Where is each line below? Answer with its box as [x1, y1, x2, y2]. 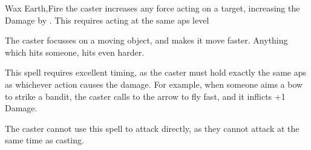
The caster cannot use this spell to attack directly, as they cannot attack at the [5, 122, 300, 134]
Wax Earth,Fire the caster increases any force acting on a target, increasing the [5, 2, 300, 14]
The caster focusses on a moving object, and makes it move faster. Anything [5, 34, 288, 47]
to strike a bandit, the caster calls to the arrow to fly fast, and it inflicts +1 [5, 90, 286, 102]
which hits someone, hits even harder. [5, 45, 145, 58]
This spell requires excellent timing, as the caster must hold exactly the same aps [5, 66, 307, 79]
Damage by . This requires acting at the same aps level [5, 13, 209, 26]
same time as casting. [5, 134, 84, 146]
